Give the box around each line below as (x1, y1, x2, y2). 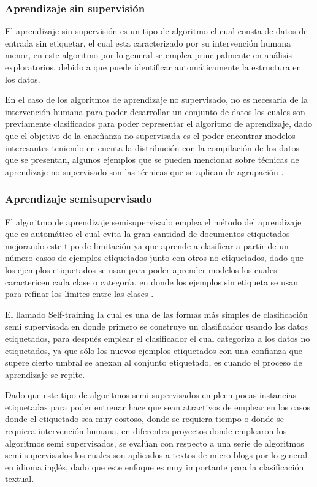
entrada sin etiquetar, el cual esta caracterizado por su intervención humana (5, 36, 291, 49)
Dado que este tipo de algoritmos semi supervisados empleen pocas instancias (5, 388, 296, 401)
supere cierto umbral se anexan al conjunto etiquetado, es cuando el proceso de (5, 356, 302, 369)
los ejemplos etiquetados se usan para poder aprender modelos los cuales (5, 263, 277, 276)
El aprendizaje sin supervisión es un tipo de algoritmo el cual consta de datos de (5, 25, 308, 37)
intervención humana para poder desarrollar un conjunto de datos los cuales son (5, 105, 305, 118)
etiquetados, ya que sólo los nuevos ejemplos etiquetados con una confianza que (5, 344, 302, 357)
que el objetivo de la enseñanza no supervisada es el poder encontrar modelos (5, 129, 296, 142)
